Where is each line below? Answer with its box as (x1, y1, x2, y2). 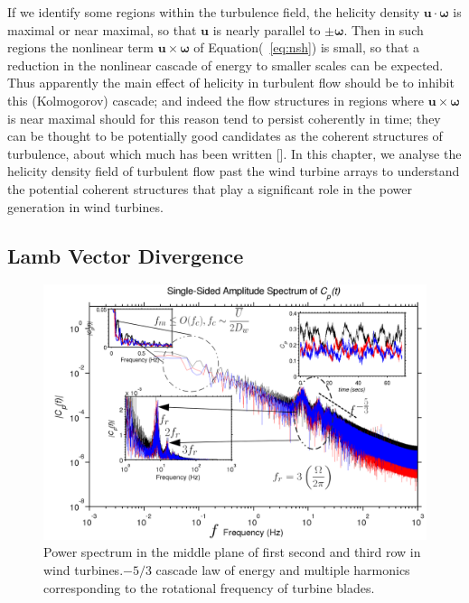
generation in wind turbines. (7, 197, 164, 216)
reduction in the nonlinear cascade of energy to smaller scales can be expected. (7, 55, 444, 74)
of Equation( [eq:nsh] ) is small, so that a (193, 38, 420, 57)
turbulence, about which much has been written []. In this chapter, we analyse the (7, 144, 462, 162)
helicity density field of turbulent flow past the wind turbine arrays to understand (7, 162, 460, 181)
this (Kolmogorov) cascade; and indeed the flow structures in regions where (7, 90, 425, 109)
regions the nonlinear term (7, 38, 154, 57)
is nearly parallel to (212, 20, 321, 39)
